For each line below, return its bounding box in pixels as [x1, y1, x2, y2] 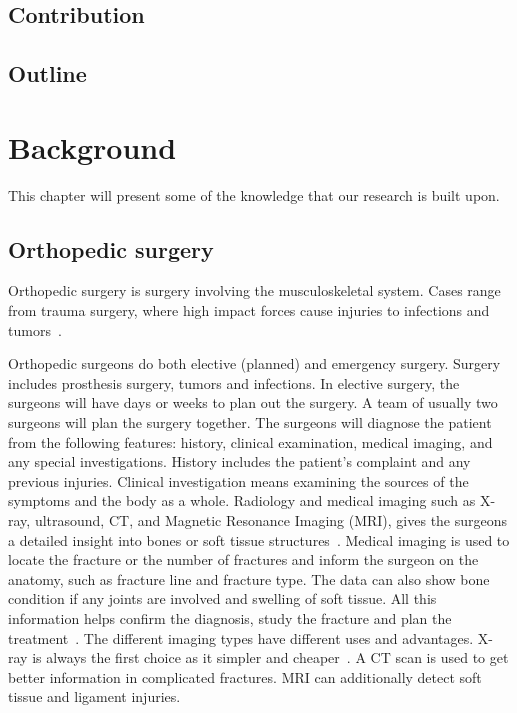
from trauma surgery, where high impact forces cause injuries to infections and [8, 300, 490, 321]
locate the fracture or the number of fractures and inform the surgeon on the [8, 549, 479, 570]
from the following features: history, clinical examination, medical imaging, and [8, 431, 493, 452]
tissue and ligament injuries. [8, 686, 181, 707]
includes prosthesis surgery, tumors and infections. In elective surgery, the [8, 372, 460, 393]
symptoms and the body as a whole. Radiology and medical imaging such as [8, 490, 476, 511]
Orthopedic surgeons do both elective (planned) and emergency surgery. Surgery [8, 353, 501, 374]
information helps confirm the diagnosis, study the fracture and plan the [8, 607, 452, 628]
